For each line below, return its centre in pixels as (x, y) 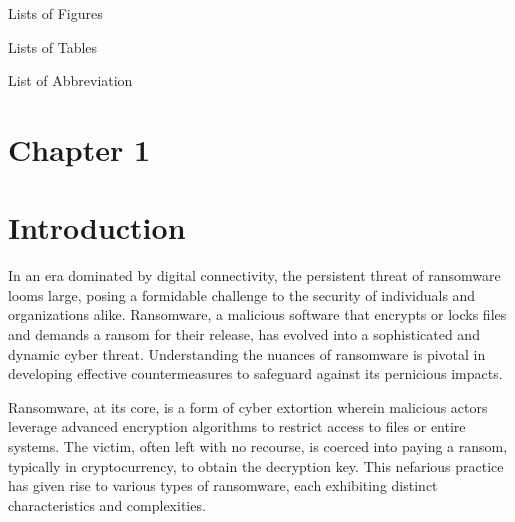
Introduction (97, 227)
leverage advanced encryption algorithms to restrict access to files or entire (237, 426)
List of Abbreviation (70, 80)
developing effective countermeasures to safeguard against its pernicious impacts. (255, 373)
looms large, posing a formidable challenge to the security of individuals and (242, 294)
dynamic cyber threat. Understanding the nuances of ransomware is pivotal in (247, 353)
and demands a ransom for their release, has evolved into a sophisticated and (244, 334)
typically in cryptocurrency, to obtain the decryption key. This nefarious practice (256, 465)
